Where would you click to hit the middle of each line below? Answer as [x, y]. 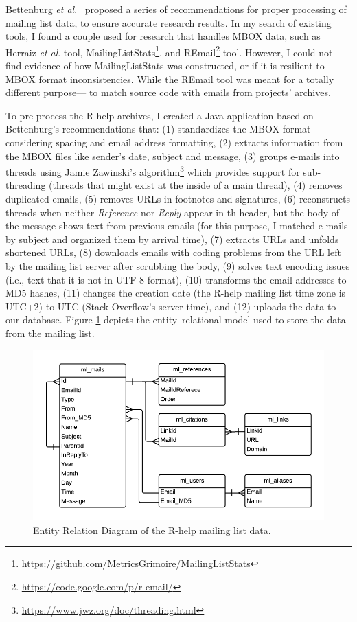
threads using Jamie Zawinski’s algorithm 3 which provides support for [153, 171]
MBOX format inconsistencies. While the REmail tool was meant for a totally [170, 79]
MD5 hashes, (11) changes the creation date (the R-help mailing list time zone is [176, 293]
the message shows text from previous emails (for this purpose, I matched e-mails [177, 226]
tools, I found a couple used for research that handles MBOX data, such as [163, 36]
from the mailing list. [50, 333]
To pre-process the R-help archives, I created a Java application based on [160, 115]
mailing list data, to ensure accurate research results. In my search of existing [169, 22]
